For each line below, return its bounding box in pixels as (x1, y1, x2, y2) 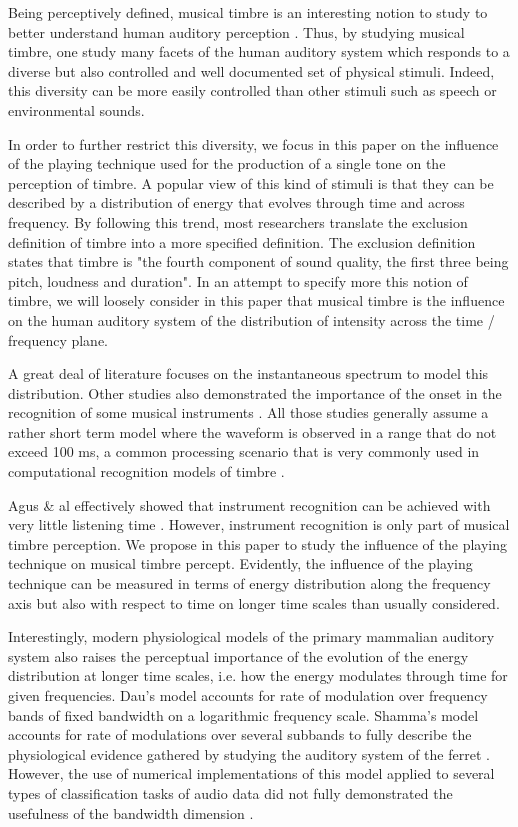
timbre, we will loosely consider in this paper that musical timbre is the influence (8, 290, 505, 311)
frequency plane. (8, 329, 109, 350)
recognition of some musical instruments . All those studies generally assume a (8, 402, 489, 423)
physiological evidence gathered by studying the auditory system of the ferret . (8, 743, 490, 764)
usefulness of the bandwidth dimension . (8, 802, 254, 823)
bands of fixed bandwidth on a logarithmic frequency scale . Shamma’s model (8, 704, 479, 725)
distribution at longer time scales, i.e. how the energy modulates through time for (8, 665, 508, 686)
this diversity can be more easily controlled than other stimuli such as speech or (8, 80, 497, 101)
